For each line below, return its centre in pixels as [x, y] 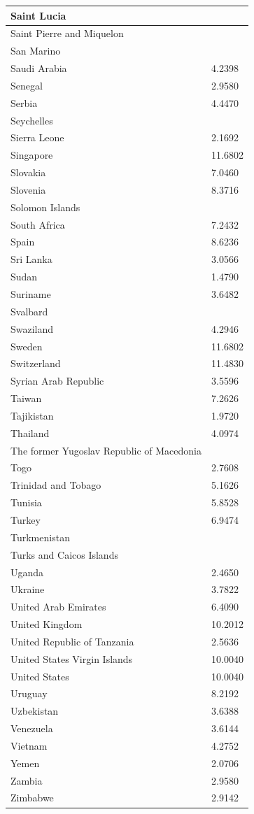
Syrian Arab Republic [57, 381]
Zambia [27, 780]
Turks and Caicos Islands [64, 554]
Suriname [31, 294]
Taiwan [26, 398]
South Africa [38, 224]
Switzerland [36, 363]
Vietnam [29, 745]
